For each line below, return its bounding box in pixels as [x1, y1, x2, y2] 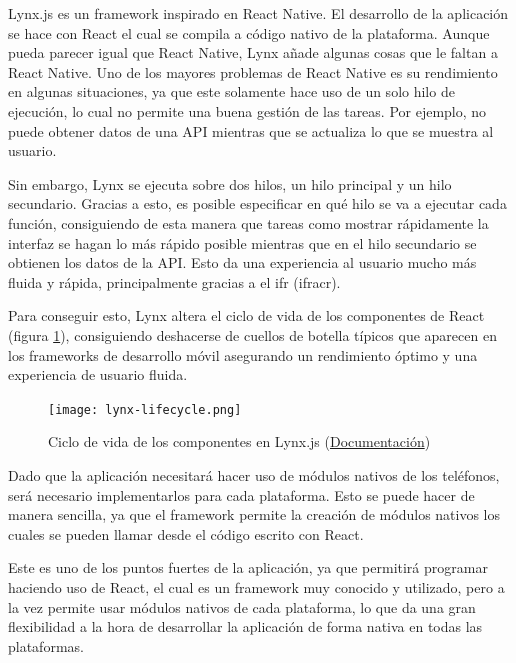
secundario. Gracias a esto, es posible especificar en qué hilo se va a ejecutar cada [8, 193, 507, 214]
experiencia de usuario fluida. [8, 364, 188, 385]
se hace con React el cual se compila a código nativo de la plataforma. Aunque [8, 22, 490, 43]
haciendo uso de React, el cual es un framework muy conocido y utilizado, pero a [8, 576, 505, 597]
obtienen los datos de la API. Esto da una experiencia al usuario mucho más [8, 252, 477, 273]
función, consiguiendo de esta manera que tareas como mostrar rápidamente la [8, 212, 489, 233]
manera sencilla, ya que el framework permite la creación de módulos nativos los [8, 504, 501, 525]
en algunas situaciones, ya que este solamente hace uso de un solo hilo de [8, 81, 455, 102]
